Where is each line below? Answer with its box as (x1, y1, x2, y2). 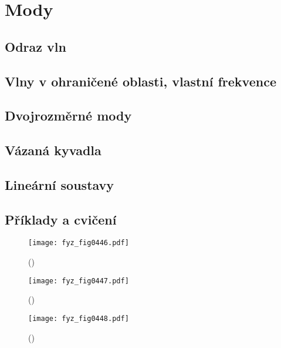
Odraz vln (5, 37, 66, 55)
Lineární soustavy (5, 175, 114, 193)
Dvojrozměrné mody (5, 106, 132, 125)
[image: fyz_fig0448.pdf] (28, 314, 129, 323)
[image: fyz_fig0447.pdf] (28, 276, 129, 285)
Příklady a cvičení (5, 210, 117, 228)
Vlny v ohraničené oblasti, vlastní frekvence (5, 72, 276, 90)
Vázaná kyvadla (5, 141, 101, 159)
